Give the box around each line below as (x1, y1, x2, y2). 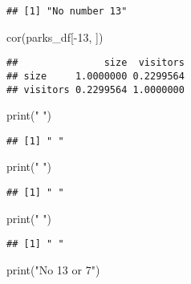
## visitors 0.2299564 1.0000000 (6, 83, 185, 95)
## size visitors (6, 57, 185, 69)
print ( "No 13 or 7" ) (6, 261, 100, 278)
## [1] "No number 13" (6, 6, 128, 17)
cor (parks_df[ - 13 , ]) (6, 28, 104, 45)
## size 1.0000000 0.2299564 (6, 70, 185, 82)
